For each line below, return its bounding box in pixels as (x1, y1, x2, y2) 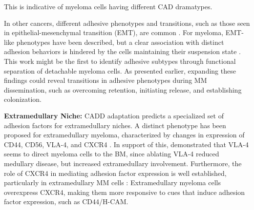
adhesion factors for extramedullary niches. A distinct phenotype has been (4, 120, 226, 130)
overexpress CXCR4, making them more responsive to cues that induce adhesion (4, 187, 245, 197)
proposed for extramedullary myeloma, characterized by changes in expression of (4, 130, 245, 140)
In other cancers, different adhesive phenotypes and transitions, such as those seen (4, 18, 250, 28)
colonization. (4, 94, 42, 104)
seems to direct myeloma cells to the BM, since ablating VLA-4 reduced (4, 149, 219, 159)
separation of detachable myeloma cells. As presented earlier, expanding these (4, 65, 236, 76)
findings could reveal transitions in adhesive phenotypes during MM (4, 75, 207, 85)
